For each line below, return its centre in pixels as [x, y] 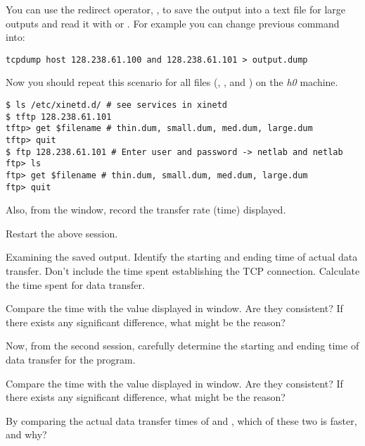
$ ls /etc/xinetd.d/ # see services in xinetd [116, 105]
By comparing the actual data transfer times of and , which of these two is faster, [181, 420]
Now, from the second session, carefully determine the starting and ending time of [182, 346]
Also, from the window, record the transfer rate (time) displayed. [146, 210]
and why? [26, 434]
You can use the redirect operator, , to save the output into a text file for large [175, 9]
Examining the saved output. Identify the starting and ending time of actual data [182, 257]
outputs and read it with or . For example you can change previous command [173, 23]
